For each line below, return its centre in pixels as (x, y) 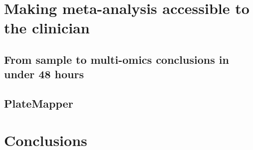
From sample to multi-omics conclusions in (117, 59)
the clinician (47, 28)
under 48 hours (44, 74)
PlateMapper (39, 103)
